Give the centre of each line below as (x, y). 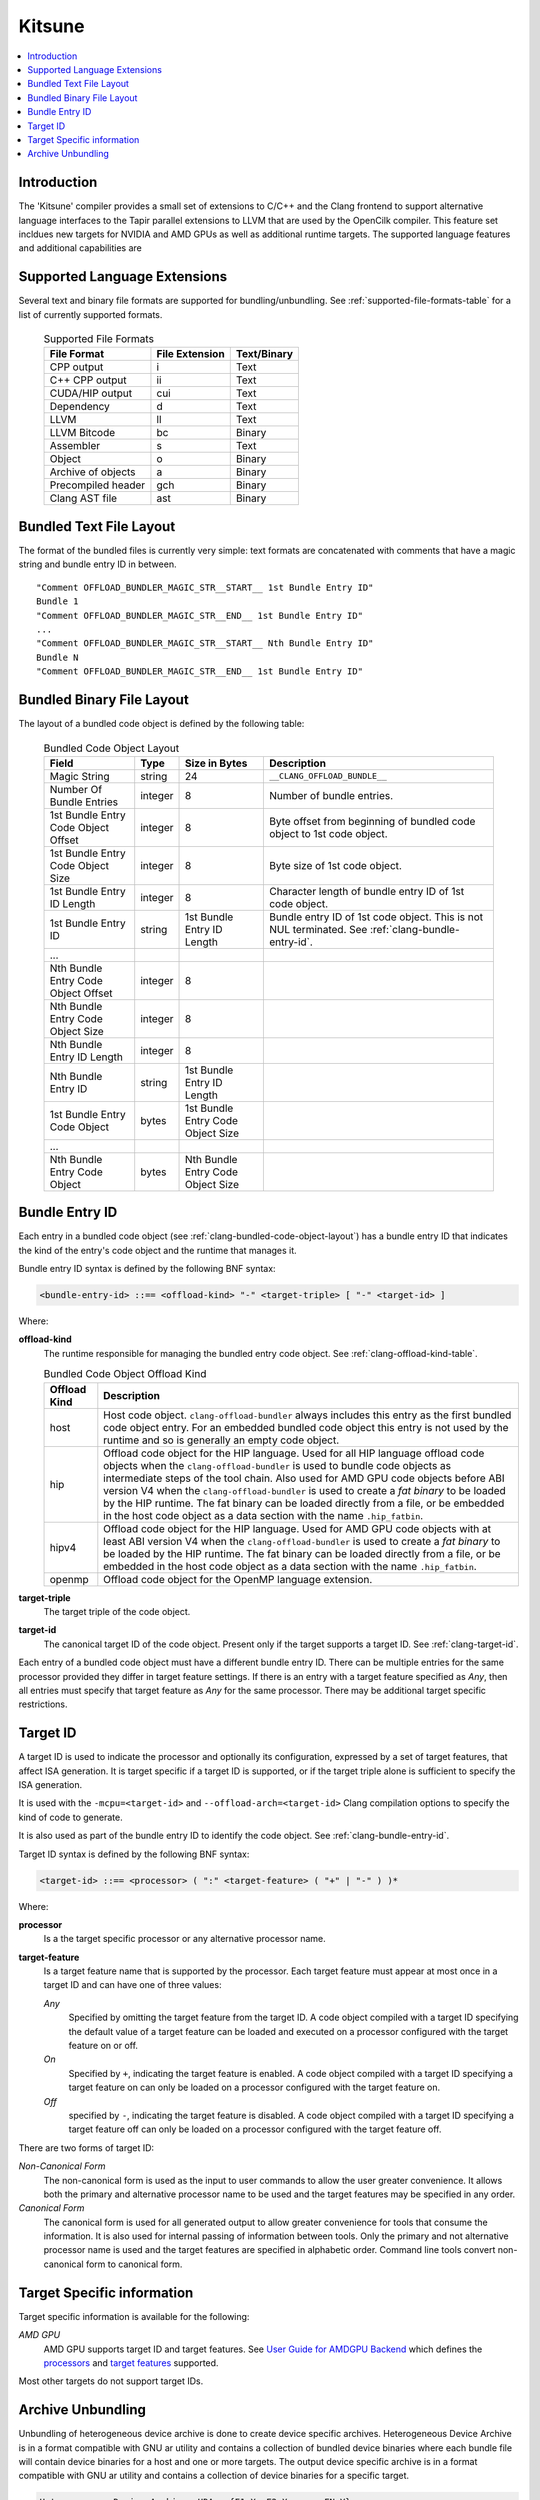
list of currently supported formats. (90, 314)
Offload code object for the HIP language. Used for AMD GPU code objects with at (297, 1528)
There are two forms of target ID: (86, 2147)
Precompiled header (97, 485)
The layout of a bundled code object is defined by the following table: (161, 723)
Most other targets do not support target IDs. (111, 2381)
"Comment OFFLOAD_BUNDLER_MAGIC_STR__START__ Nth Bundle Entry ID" (205, 643)
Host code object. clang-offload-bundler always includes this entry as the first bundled (307, 1415)
